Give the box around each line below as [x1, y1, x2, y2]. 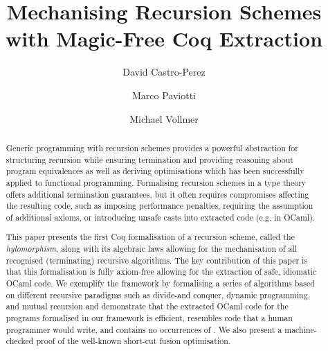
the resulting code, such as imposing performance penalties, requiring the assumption [6, 200, 313, 212]
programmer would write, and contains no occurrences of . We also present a [6, 323, 282, 335]
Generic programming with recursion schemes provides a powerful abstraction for [6, 142, 298, 153]
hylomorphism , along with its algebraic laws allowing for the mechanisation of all [6, 243, 298, 255]
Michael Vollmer [129, 111, 199, 126]
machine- [284, 323, 317, 335]
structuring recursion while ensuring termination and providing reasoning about [6, 153, 293, 165]
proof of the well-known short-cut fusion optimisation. [36, 335, 231, 347]
